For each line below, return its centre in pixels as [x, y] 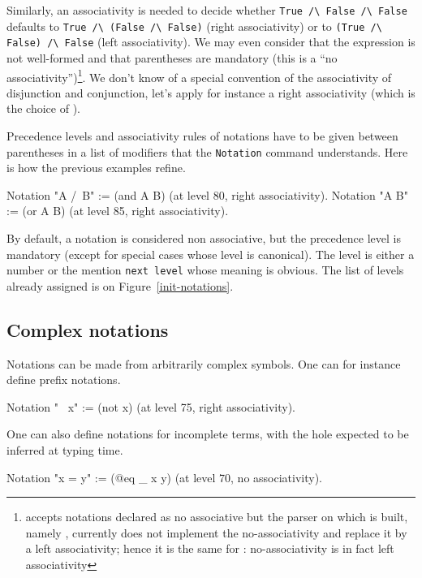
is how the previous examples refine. [96, 168]
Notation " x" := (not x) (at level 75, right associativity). [151, 406]
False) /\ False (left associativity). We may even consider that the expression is [211, 42]
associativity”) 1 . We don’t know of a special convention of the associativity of [199, 75]
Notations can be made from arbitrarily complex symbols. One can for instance [204, 363]
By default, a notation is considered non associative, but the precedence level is [204, 238]
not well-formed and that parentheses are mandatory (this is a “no [172, 57]
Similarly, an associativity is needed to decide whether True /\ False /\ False [207, 10]
